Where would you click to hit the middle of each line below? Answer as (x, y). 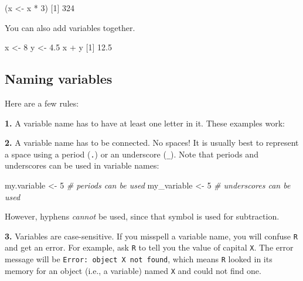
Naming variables (59, 79)
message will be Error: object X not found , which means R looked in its (139, 259)
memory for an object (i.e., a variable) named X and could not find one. (133, 270)
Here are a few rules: (42, 103)
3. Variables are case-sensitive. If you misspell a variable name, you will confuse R (151, 236)
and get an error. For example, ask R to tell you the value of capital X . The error (149, 247)
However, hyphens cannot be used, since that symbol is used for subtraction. (142, 216)
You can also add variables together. (70, 27)
